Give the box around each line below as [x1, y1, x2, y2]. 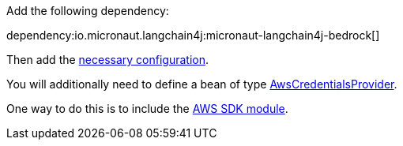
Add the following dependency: [6, 4, 169, 17]
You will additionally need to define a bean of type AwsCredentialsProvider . [6, 77, 397, 91]
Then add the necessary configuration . [6, 53, 209, 66]
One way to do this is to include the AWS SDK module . [6, 102, 288, 115]
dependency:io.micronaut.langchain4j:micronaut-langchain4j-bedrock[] [6, 28, 380, 42]
